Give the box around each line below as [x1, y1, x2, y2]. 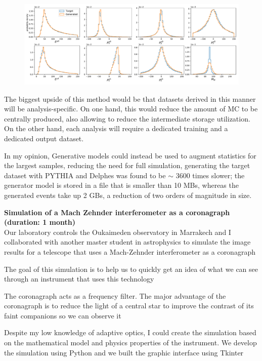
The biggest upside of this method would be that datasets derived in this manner [4, 93, 256, 104]
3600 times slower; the [176, 170, 245, 180]
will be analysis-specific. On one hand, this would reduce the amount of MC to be [4, 103, 258, 114]
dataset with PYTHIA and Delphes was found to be [4, 170, 166, 180]
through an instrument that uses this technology [4, 273, 154, 284]
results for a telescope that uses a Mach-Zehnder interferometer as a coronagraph [4, 246, 255, 257]
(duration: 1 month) [4, 217, 75, 227]
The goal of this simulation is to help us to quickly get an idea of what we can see [4, 263, 258, 274]
